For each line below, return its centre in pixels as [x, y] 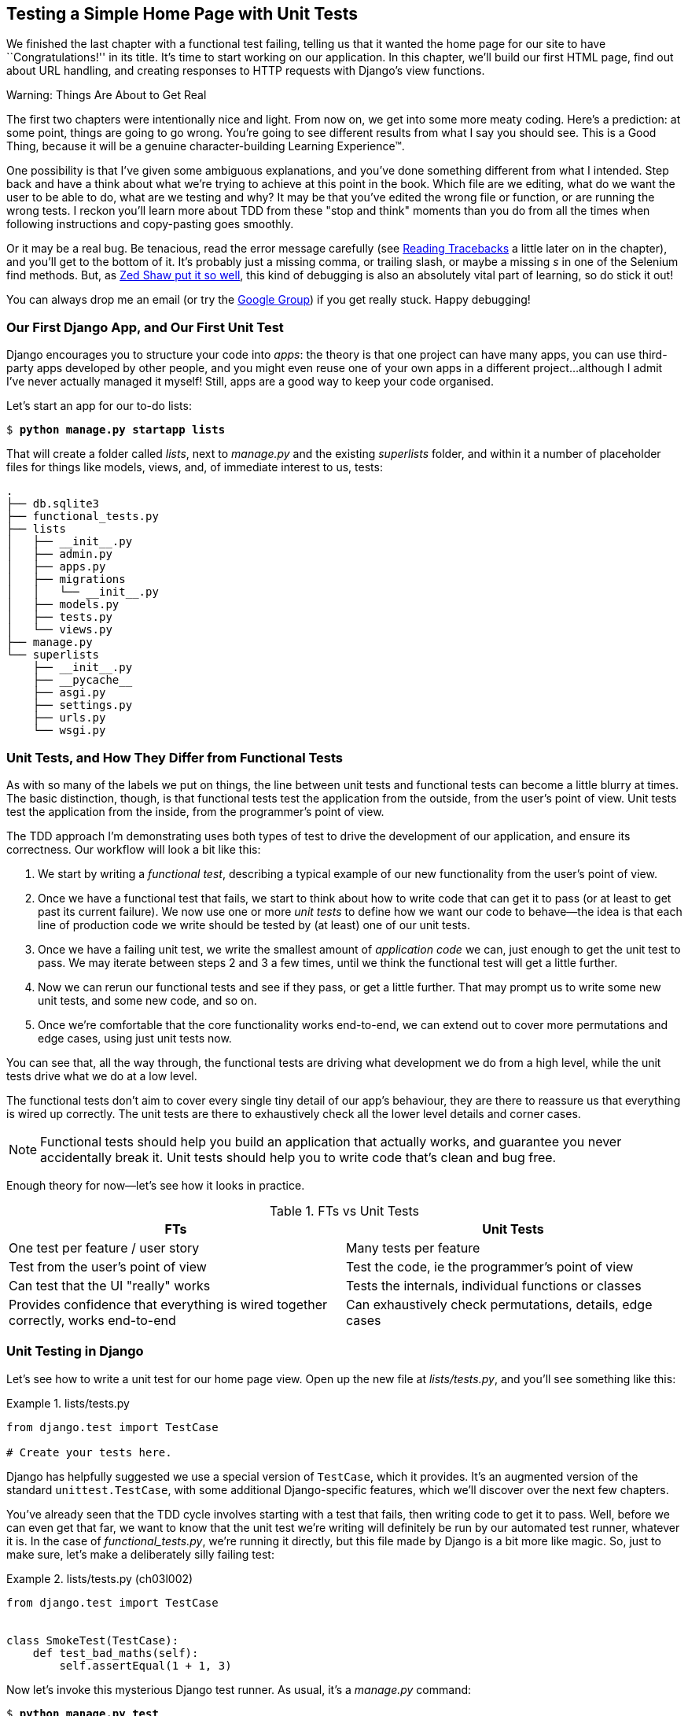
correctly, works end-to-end [92, 1320]
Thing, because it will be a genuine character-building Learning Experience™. [206, 146]
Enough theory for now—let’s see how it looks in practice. [156, 1185]
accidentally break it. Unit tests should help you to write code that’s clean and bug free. [298, 1157]
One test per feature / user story [104, 1247]
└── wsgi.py [69, 731]
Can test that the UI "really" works [110, 1285]
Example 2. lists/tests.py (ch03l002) [100, 1578]
